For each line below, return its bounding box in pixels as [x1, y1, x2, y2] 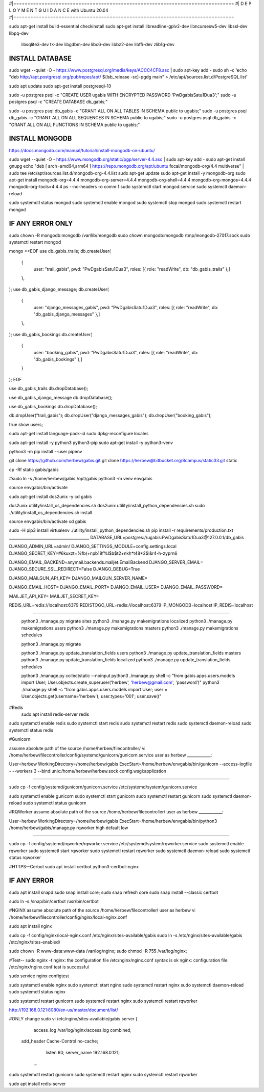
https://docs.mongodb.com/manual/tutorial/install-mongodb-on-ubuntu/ [9, 147, 155, 153]
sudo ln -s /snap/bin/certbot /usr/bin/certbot [9, 898, 99, 904]
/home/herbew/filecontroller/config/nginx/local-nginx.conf [9, 914, 127, 920]
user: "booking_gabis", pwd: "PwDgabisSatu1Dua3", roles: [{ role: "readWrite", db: [33, 349, 198, 355]
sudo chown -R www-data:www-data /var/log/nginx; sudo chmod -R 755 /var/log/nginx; [9, 948, 187, 954]
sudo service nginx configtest [9, 973, 69, 979]
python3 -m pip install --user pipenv [9, 448, 83, 454]
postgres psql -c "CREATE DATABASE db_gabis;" [9, 99, 108, 105]
